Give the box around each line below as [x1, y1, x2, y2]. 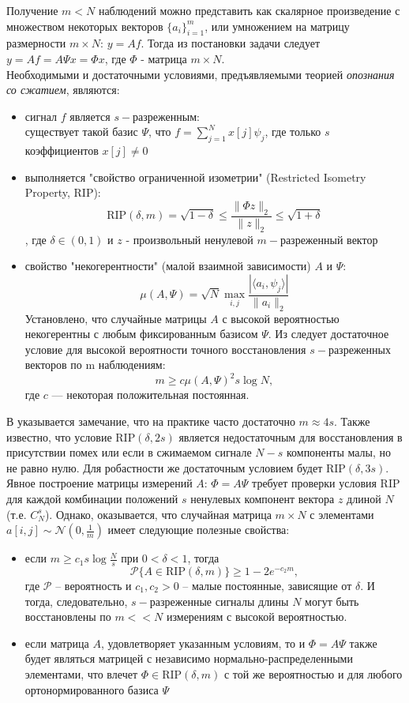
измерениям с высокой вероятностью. [166, 608, 347, 625]
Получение [6, 2, 58, 18]
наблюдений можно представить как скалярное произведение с [98, 2, 400, 18]
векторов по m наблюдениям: [24, 356, 166, 373]
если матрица [24, 634, 89, 651]
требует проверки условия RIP [252, 475, 400, 491]
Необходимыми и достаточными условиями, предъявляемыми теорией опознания [6, 66, 395, 82]
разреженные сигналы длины [149, 592, 289, 609]
